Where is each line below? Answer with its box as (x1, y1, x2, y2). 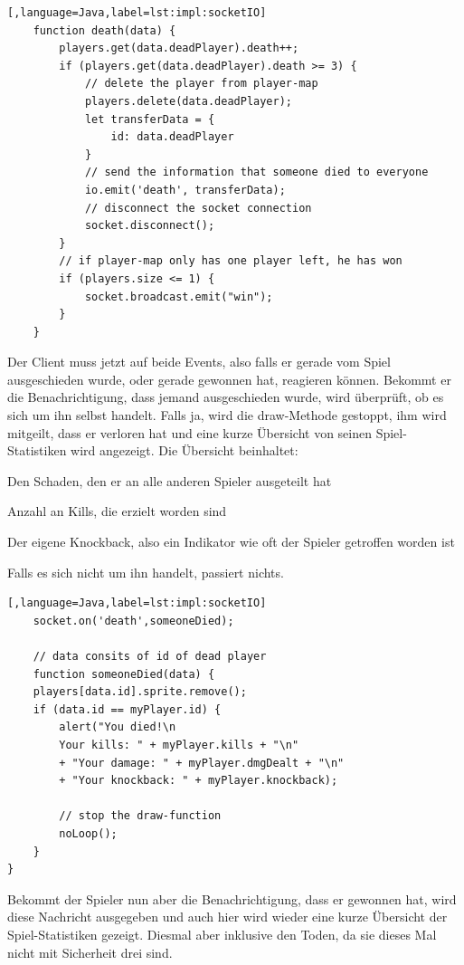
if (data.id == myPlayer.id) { (33, 702, 222, 716)
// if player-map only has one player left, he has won (59, 254, 402, 268)
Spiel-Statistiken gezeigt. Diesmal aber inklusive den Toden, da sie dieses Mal (7, 924, 437, 943)
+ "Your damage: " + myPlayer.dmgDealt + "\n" (59, 756, 345, 769)
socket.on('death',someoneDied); (33, 614, 234, 627)
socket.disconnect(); (84, 219, 215, 233)
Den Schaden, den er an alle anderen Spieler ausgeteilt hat (7, 471, 332, 490)
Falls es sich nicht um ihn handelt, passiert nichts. (7, 562, 284, 581)
